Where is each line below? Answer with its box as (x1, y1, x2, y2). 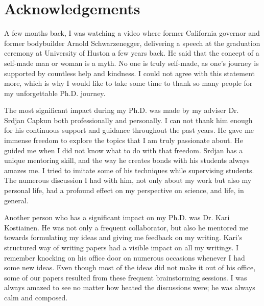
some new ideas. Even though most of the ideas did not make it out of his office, (4, 262, 256, 273)
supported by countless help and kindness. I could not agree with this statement (4, 67, 255, 78)
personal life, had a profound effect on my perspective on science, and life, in (4, 185, 244, 196)
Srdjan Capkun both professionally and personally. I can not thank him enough (4, 114, 253, 125)
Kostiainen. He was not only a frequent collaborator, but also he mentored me (4, 222, 249, 232)
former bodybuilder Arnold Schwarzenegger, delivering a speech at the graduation (4, 37, 260, 48)
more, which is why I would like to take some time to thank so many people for (4, 78, 253, 88)
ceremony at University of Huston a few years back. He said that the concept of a (4, 48, 259, 58)
